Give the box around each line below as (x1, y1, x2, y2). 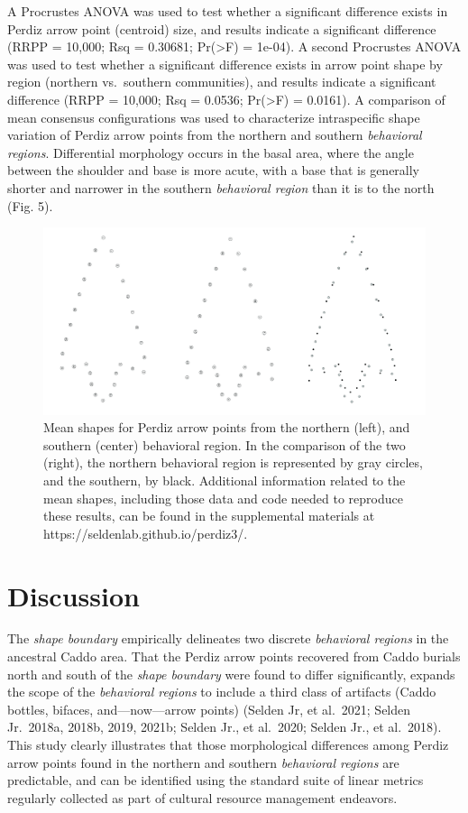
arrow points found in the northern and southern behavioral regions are (7, 753, 399, 771)
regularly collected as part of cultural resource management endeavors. (7, 788, 398, 807)
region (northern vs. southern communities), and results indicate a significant (7, 72, 436, 91)
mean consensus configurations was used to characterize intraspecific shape (7, 107, 420, 126)
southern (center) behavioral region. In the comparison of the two (43, 435, 406, 454)
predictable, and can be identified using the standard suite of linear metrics (7, 771, 424, 790)
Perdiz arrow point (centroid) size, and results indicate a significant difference (7, 19, 436, 38)
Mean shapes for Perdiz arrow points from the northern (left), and (43, 418, 410, 437)
